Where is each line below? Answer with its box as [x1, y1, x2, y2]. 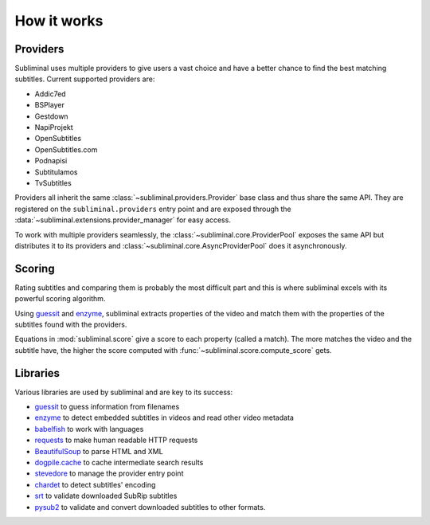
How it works [14, 12, 104, 29]
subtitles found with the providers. [14, 319, 127, 329]
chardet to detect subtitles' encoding [34, 480, 156, 489]
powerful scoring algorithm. [14, 294, 106, 304]
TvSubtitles [34, 178, 72, 187]
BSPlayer [34, 100, 65, 110]
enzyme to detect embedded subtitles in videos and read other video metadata [34, 413, 295, 422]
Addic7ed [34, 88, 67, 99]
